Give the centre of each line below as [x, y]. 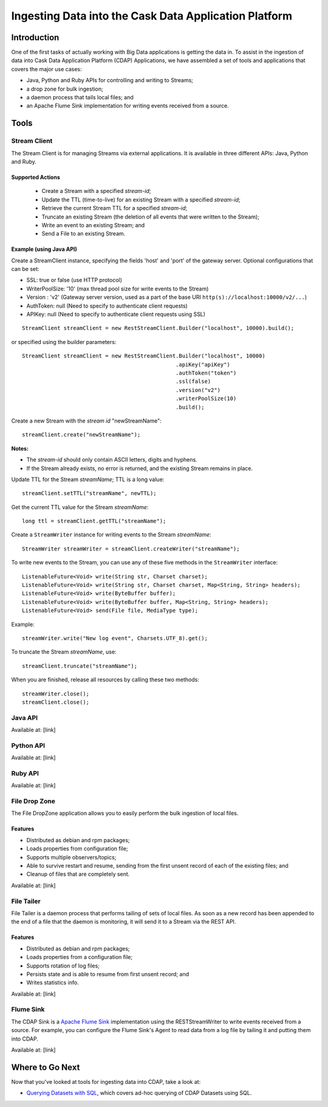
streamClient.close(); [56, 702]
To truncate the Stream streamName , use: [64, 652]
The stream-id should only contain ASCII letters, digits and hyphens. [112, 460]
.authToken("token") [206, 373]
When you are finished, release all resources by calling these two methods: [105, 680]
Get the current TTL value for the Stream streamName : [80, 507]
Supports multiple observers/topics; [71, 857]
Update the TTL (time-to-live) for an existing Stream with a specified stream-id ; [141, 199]
